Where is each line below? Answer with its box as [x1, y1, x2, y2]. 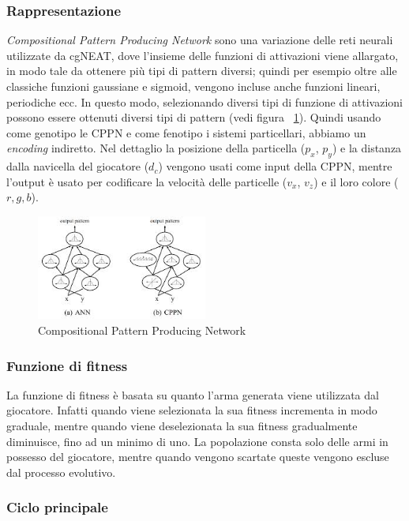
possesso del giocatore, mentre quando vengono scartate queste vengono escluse [6, 448, 389, 465]
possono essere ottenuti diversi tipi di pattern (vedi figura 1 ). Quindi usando [6, 109, 381, 126]
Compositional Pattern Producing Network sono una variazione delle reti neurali [6, 32, 393, 48]
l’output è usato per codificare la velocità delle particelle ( [6, 173, 287, 189]
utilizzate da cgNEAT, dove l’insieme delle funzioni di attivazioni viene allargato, [6, 47, 399, 63]
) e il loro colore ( [313, 173, 399, 189]
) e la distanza [332, 140, 402, 156]
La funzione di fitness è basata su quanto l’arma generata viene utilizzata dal [6, 386, 379, 403]
